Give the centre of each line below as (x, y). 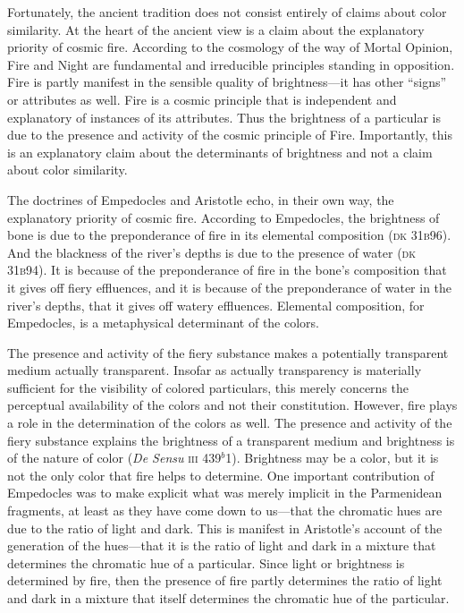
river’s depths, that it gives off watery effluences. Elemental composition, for (216, 305)
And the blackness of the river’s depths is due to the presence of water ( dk (211, 252)
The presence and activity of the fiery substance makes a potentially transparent (228, 352)
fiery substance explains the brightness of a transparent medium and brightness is (231, 440)
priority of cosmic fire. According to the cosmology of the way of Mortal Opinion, (230, 47)
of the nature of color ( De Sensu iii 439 (114, 458)
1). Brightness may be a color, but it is (332, 458)
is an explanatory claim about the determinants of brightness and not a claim (220, 152)
